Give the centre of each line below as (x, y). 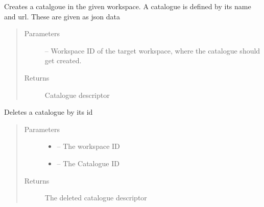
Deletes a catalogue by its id (49, 112)
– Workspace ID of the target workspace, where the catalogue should (152, 50)
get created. (63, 60)
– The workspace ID (88, 146)
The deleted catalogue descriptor (96, 198)
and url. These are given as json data (62, 16)
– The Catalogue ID (88, 163)
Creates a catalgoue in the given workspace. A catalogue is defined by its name (128, 6)
